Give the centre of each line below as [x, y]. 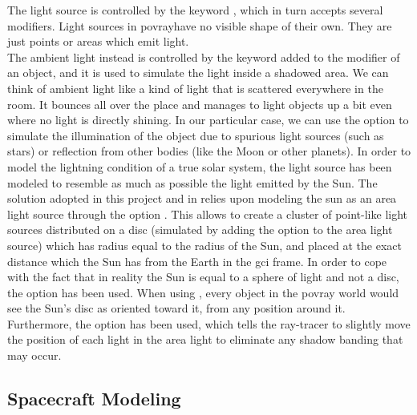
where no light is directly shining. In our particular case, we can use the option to [208, 120]
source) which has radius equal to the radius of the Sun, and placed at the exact [204, 245]
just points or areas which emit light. [98, 41]
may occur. [34, 355]
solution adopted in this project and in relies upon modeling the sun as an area [202, 198]
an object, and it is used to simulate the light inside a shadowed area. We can [198, 73]
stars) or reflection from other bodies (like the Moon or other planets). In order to [209, 151]
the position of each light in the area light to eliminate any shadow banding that [205, 339]
